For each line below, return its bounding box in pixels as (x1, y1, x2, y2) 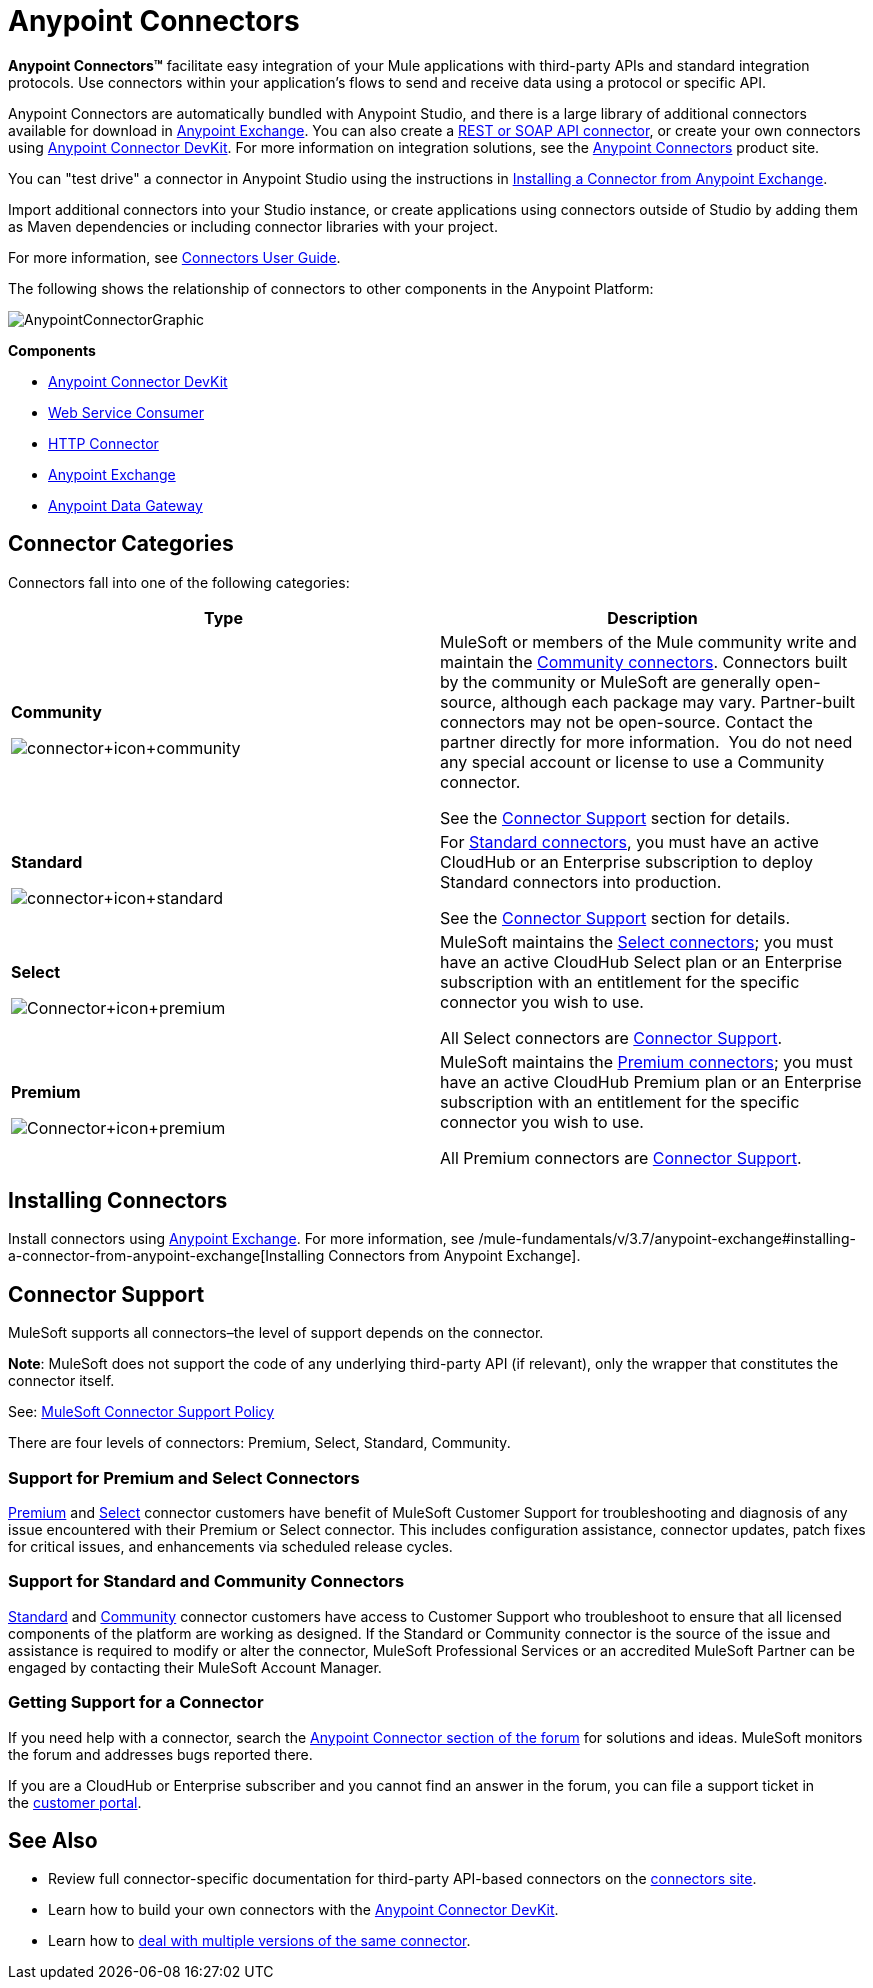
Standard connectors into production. (440, 871, 722, 892)
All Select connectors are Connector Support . (440, 1027, 783, 1048)
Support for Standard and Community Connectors (8, 1571, 405, 1592)
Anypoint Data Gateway (48, 496, 203, 514)
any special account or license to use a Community (440, 751, 825, 772)
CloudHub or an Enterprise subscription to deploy (440, 851, 814, 872)
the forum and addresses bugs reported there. (8, 1745, 313, 1763)
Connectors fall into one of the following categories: (8, 573, 350, 591)
